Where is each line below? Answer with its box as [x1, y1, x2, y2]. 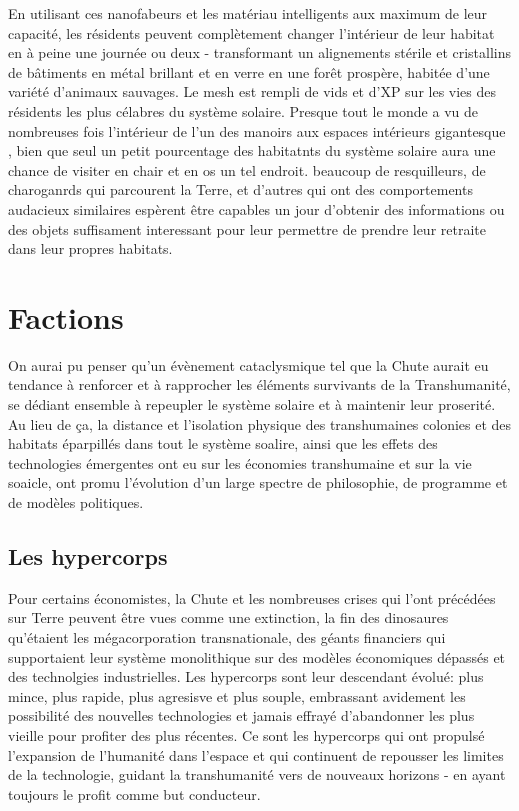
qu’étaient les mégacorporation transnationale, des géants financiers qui [8, 626, 446, 647]
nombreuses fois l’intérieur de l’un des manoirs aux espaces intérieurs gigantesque [8, 120, 506, 141]
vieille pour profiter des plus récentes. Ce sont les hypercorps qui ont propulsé [8, 724, 485, 745]
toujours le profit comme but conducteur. [8, 783, 261, 804]
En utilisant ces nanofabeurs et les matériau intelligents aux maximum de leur [8, 3, 488, 23]
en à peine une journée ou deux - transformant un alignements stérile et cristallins [8, 42, 512, 63]
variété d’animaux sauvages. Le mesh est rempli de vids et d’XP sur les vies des [8, 81, 497, 102]
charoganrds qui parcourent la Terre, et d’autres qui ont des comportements [8, 179, 473, 200]
